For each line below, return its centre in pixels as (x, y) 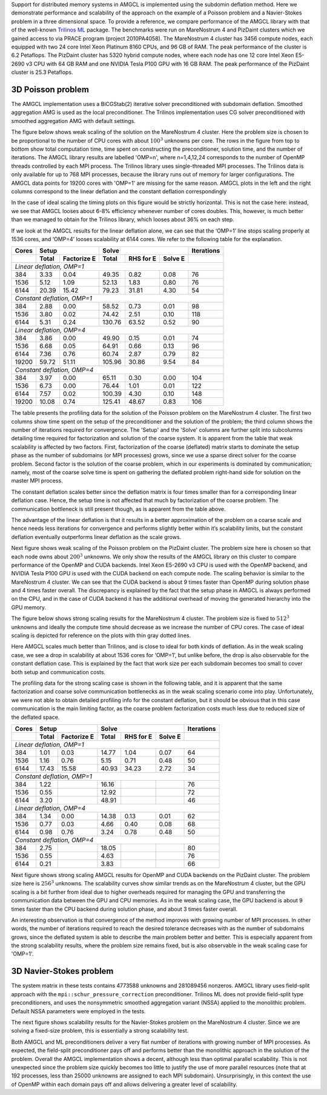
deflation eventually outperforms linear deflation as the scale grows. (96, 537)
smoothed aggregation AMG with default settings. (73, 121)
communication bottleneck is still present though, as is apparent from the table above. (119, 509)
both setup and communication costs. (58, 672)
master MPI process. (37, 481)
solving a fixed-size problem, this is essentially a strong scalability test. (100, 1031)
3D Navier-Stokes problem (62, 971)
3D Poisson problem (50, 89)
